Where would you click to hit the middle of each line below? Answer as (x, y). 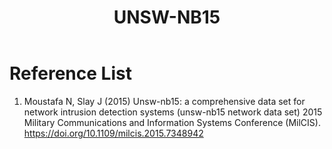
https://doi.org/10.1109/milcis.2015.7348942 (113, 133)
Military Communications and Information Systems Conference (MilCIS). (172, 122)
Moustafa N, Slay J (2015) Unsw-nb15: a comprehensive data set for (164, 101)
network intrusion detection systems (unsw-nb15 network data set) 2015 (173, 112)
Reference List (70, 73)
